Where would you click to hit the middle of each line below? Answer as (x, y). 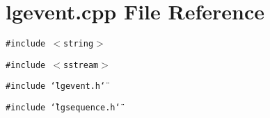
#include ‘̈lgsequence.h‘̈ (63, 108)
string (79, 44)
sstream (81, 65)
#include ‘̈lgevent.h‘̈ (56, 86)
